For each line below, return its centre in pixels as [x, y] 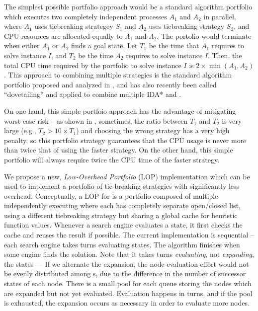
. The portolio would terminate [204, 36]
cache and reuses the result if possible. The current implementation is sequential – [129, 235]
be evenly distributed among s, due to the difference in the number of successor [125, 273]
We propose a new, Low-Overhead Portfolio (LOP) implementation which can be [127, 176]
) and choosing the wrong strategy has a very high [153, 130]
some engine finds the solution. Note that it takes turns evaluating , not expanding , [129, 254]
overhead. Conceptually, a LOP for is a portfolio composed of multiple [111, 195]
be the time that [174, 45]
